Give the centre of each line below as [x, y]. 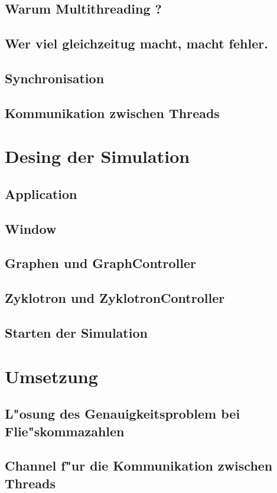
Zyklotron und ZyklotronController [115, 298]
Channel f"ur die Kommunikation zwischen [139, 466]
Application [41, 193]
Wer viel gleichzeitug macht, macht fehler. [136, 43]
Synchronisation [55, 78]
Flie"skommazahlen [65, 431]
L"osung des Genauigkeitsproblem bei [123, 414]
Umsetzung [51, 376]
